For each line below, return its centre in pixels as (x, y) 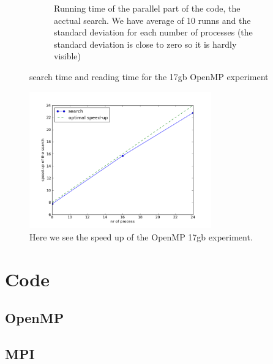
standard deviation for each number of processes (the (153, 32)
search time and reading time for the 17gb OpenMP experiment (149, 76)
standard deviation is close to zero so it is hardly (145, 44)
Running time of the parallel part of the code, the (147, 8)
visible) (68, 56)
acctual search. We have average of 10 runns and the (152, 20)
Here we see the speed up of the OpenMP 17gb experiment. (141, 236)
